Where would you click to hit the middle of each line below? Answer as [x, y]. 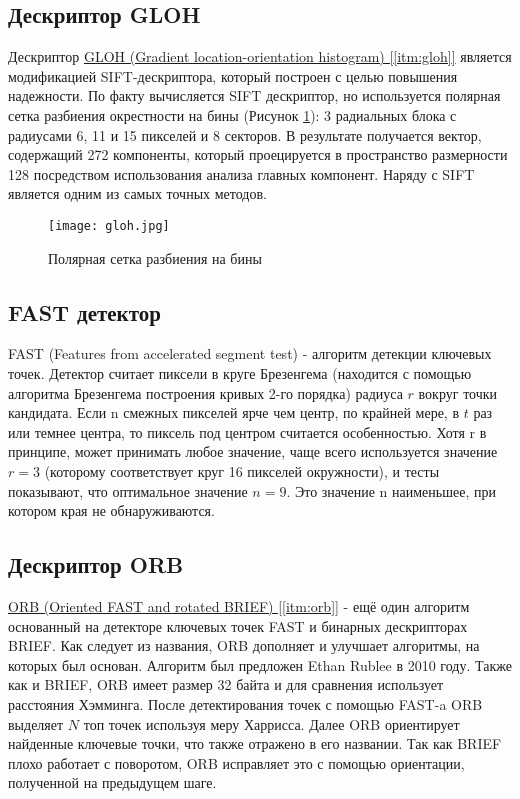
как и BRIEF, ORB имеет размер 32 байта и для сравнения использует [226, 684]
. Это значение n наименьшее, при [391, 490]
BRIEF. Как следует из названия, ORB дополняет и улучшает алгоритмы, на [244, 645]
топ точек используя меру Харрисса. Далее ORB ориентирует [271, 723]
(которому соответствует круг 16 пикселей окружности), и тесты [242, 470]
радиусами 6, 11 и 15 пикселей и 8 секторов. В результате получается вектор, [245, 134]
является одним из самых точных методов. [137, 193]
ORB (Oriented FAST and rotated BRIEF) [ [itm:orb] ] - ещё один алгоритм [239, 605]
